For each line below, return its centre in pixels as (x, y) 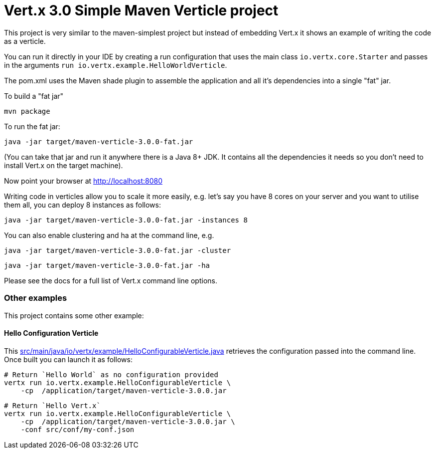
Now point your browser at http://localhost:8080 (83, 181)
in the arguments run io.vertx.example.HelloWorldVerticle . (116, 65)
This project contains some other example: (74, 315)
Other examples (36, 298)
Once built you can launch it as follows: (68, 359)
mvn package (27, 111)
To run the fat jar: (32, 126)
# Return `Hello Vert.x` (52, 405)
